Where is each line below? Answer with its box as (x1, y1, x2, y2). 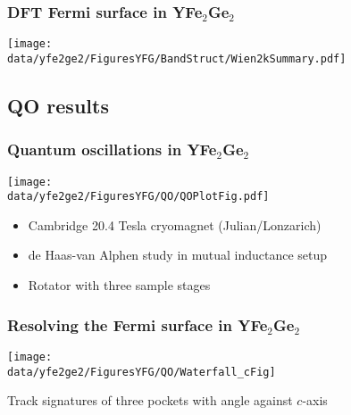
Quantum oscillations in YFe (7, 138, 217, 161)
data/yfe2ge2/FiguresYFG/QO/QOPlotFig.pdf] (7, 190, 270, 203)
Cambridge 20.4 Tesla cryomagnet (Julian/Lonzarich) (28, 215, 322, 234)
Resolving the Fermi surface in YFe (7, 313, 268, 336)
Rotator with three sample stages (28, 276, 211, 295)
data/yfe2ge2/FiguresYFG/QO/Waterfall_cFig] (7, 365, 276, 378)
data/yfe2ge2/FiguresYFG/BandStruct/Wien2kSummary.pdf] (7, 52, 347, 65)
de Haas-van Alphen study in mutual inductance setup (28, 245, 328, 264)
